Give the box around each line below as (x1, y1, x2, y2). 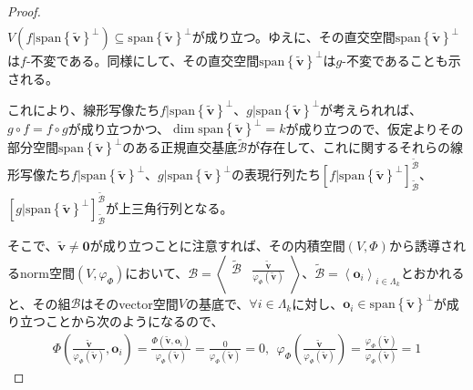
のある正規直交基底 (122, 138, 238, 157)
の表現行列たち (231, 165, 321, 184)
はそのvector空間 (80, 293, 179, 313)
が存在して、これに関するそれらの (247, 138, 451, 157)
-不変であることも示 (342, 50, 461, 69)
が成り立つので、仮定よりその (285, 118, 464, 138)
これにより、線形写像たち (7, 99, 160, 118)
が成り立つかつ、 (67, 118, 170, 138)
